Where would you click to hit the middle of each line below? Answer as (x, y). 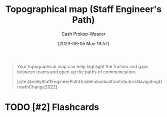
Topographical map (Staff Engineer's (83, 9)
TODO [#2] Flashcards (52, 107)
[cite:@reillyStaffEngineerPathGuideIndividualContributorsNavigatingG (89, 81)
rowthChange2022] (37, 87)
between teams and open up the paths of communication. (76, 72)
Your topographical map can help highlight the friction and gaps (82, 66)
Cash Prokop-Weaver (83, 34)
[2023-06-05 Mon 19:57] (83, 43)
